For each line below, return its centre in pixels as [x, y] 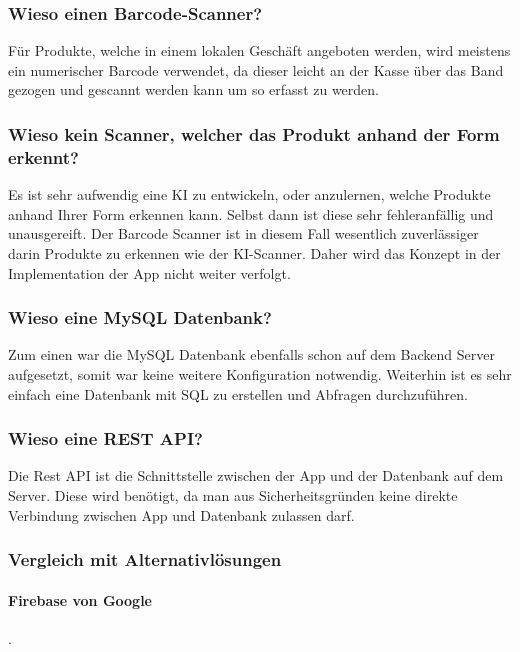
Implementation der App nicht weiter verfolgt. [149, 272]
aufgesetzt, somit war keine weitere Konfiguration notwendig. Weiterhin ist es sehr [260, 373]
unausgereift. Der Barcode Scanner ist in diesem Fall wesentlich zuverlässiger [243, 233]
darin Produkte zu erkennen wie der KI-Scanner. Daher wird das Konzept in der [254, 252]
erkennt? [43, 156]
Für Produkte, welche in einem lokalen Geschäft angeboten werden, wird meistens [259, 50]
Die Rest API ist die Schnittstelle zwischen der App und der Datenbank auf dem [256, 475]
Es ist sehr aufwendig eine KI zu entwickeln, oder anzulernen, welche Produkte [249, 194]
